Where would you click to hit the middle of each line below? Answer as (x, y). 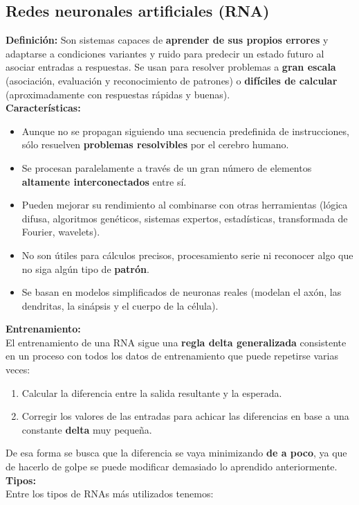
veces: (18, 370)
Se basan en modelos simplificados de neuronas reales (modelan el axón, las (182, 292)
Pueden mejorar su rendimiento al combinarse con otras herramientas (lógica (185, 205)
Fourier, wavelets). (61, 232)
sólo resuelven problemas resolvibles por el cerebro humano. (155, 144)
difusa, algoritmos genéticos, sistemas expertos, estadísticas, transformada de (185, 218)
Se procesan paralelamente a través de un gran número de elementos (167, 167)
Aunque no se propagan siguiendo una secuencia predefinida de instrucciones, (185, 131)
